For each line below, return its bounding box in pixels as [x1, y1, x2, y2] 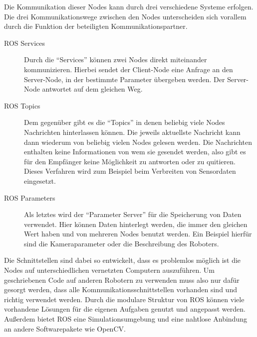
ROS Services [4, 37, 45, 48]
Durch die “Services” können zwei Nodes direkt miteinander [24, 54, 207, 65]
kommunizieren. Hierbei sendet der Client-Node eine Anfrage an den [24, 64, 233, 74]
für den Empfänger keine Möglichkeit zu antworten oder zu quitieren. [24, 156, 236, 166]
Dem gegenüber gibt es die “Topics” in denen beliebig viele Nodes [24, 117, 225, 127]
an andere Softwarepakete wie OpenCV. [4, 323, 126, 334]
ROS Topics [4, 100, 40, 111]
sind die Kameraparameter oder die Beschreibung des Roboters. [24, 238, 219, 248]
